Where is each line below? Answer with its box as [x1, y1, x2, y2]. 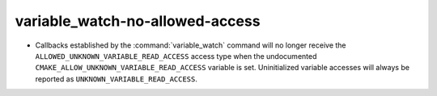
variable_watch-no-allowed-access [15, 12, 261, 30]
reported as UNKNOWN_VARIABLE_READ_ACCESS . [35, 73, 198, 84]
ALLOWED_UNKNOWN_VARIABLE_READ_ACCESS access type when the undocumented [35, 51, 317, 61]
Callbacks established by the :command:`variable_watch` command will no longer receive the [35, 40, 347, 50]
